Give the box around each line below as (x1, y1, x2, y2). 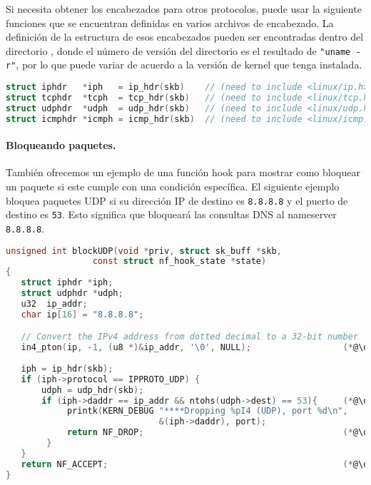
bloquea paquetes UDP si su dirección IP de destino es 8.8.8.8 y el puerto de (6, 193, 348, 208)
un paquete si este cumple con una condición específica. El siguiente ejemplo (6, 178, 340, 193)
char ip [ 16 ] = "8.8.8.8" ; (21, 309, 144, 320)
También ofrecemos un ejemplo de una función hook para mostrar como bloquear (6, 165, 360, 180)
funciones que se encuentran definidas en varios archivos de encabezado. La (6, 15, 334, 30)
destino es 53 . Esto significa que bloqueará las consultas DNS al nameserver (6, 207, 337, 222)
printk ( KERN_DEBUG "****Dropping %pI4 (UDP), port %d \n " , (66, 406, 348, 417)
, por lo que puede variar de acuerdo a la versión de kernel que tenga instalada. (16, 57, 362, 72)
